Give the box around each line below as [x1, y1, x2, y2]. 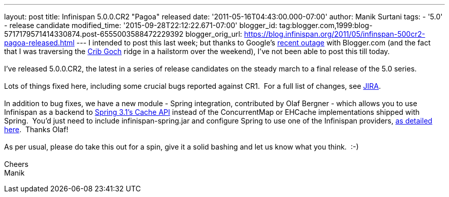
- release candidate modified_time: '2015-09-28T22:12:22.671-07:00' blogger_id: [4, 21, 277, 30]
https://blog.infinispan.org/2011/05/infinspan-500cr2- [244, 30, 425, 38]
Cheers [4, 160, 29, 168]
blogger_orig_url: [185, 30, 242, 38]
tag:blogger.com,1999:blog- [279, 21, 373, 30]
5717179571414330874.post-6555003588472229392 [4, 30, 183, 38]
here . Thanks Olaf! [4, 125, 69, 134]
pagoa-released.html [4, 38, 75, 47]
